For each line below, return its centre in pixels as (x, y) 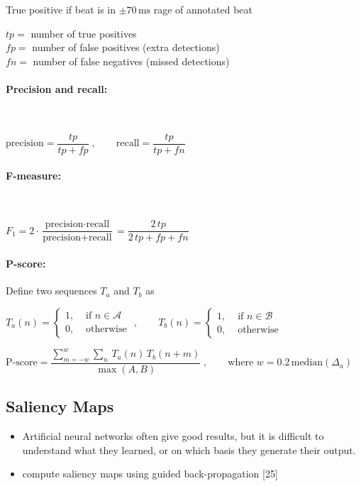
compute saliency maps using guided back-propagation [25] (150, 474)
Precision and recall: (57, 88)
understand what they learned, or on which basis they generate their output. (189, 449)
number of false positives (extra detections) (126, 47)
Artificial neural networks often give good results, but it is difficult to (173, 436)
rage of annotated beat (203, 9)
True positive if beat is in (61, 9)
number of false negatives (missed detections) (131, 61)
